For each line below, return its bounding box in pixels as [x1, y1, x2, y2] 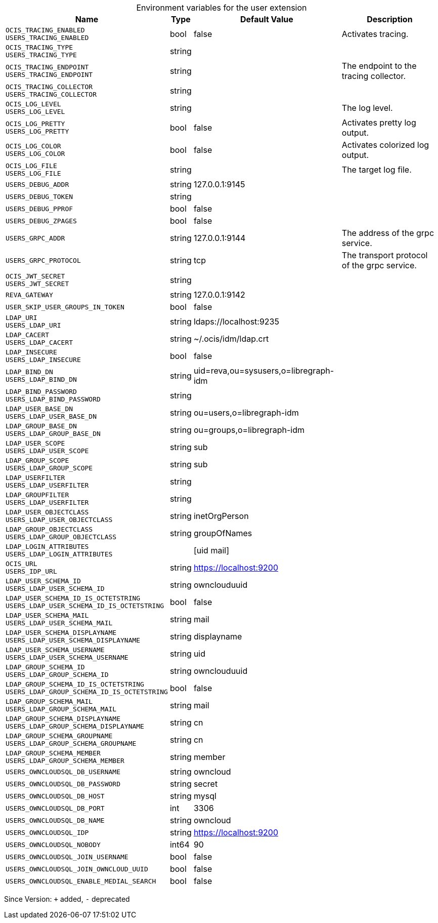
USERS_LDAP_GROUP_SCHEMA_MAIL [6, 705, 117, 713]
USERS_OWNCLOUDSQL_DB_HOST [6, 792, 105, 800]
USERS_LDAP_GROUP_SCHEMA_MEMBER [6, 757, 124, 765]
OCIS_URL [6, 560, 37, 568]
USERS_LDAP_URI [6, 322, 61, 329]
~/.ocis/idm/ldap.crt [193, 334, 269, 344]
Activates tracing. [341, 29, 409, 39]
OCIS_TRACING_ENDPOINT [6, 63, 89, 71]
